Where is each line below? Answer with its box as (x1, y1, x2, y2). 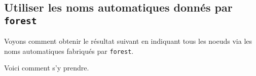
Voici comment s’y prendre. (4, 62, 89, 73)
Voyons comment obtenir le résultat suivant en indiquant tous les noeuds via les (4, 36, 252, 46)
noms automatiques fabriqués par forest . (4, 45, 134, 56)
